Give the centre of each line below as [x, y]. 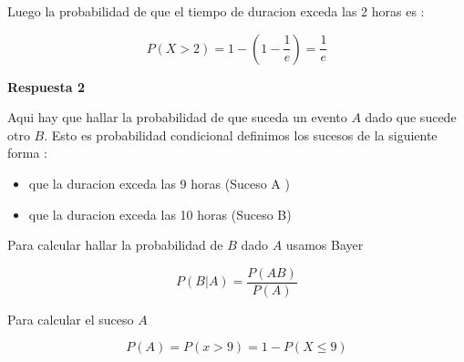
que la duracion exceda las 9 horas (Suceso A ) [159, 183]
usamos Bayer [325, 245]
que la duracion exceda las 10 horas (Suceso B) [160, 214]
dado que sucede [411, 117]
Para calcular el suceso [71, 319]
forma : [27, 153]
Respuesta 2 [46, 86]
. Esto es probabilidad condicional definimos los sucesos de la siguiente [241, 134]
